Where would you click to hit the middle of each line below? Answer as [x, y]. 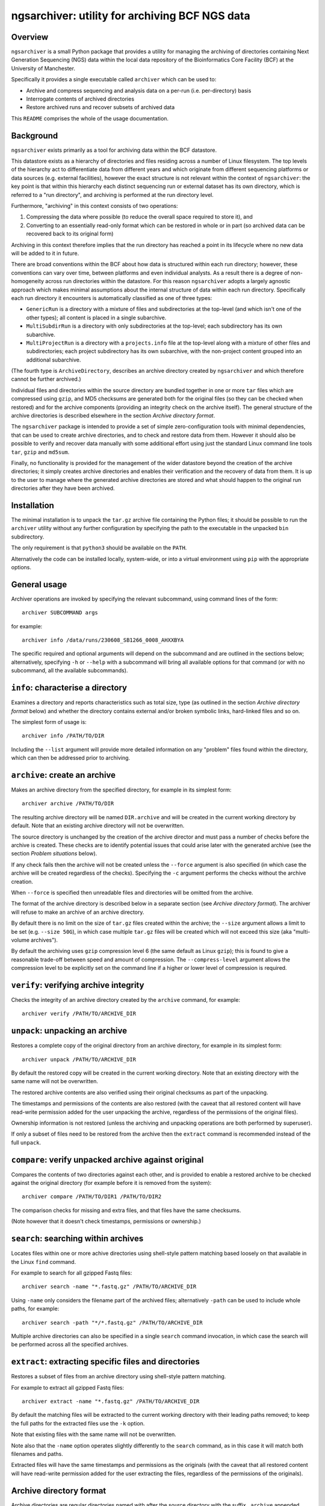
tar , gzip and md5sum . [40, 452]
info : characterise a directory [69, 688]
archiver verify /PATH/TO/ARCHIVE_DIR [79, 1014]
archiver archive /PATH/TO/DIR [68, 804]
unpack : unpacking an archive [69, 1031]
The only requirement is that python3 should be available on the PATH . [99, 548]
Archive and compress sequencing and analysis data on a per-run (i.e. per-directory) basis [139, 90]
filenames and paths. [37, 1454]
